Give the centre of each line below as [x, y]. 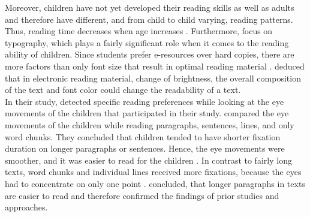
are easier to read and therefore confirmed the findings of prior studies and [142, 195]
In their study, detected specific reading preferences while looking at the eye [145, 101]
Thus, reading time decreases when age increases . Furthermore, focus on [139, 31]
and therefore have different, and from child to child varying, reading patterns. [149, 19]
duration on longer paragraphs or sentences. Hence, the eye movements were [145, 148]
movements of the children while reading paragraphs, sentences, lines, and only [150, 124]
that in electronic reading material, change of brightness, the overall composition [153, 78]
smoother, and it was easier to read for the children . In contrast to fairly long [148, 160]
